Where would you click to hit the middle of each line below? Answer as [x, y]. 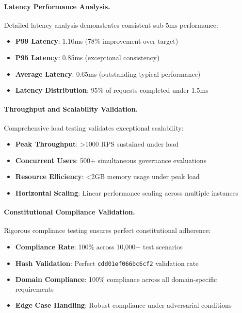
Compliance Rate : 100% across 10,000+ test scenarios [99, 246]
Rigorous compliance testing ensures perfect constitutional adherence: [107, 230]
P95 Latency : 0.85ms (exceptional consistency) [87, 57]
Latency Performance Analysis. [57, 6]
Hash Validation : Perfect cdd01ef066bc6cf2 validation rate [107, 263]
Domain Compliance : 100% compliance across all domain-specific [116, 279]
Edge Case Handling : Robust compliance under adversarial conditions [123, 305]
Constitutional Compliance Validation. [70, 212]
